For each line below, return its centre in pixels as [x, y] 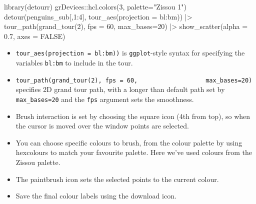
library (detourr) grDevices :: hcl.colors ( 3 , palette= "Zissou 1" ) [95, 6]
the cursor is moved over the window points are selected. [102, 126]
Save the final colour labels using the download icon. [96, 196]
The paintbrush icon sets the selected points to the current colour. [117, 179]
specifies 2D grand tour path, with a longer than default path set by [120, 89]
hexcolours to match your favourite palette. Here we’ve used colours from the [134, 152]
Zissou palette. [38, 162]
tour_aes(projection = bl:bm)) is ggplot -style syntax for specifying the [130, 53]
